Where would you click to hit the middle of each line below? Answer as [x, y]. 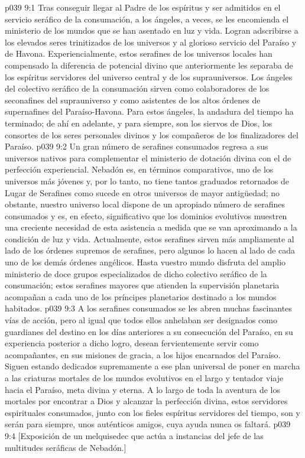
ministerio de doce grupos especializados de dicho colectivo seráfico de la [136, 273]
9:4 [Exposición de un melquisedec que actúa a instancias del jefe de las [134, 435]
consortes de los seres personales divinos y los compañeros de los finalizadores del [152, 134]
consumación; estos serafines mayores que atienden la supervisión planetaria [142, 285]
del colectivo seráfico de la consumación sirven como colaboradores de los [137, 88]
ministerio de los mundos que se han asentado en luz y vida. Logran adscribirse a [152, 30]
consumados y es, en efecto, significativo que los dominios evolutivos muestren [146, 215]
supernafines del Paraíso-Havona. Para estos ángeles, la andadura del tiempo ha [149, 111]
